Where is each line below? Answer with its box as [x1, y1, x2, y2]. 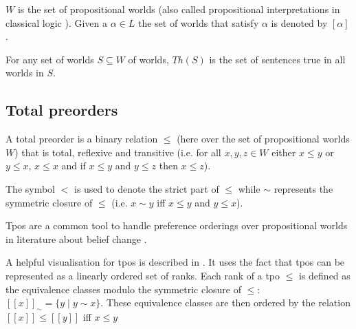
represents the [274, 181, 333, 195]
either [271, 145, 296, 159]
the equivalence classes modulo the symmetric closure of [5, 282, 242, 296]
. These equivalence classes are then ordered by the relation [100, 295, 351, 310]
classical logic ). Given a [5, 15, 108, 30]
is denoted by [271, 15, 328, 30]
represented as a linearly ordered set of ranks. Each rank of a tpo [5, 268, 280, 282]
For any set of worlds [5, 52, 94, 66]
